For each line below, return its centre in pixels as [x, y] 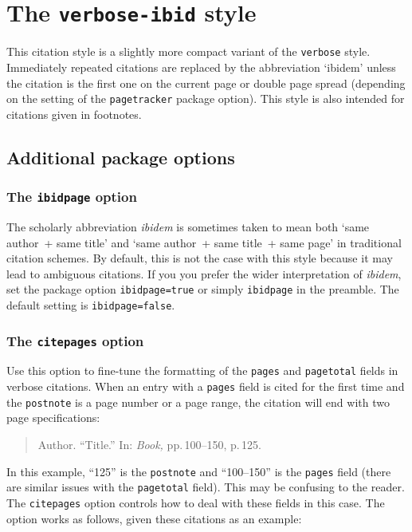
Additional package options [121, 157]
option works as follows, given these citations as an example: [154, 518]
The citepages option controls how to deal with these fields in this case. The [196, 502]
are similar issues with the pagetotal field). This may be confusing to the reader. [206, 487]
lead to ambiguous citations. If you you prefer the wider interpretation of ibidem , [204, 273]
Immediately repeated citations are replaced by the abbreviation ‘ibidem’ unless [201, 67]
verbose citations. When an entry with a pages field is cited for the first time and [206, 386]
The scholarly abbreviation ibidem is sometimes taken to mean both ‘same [188, 226]
